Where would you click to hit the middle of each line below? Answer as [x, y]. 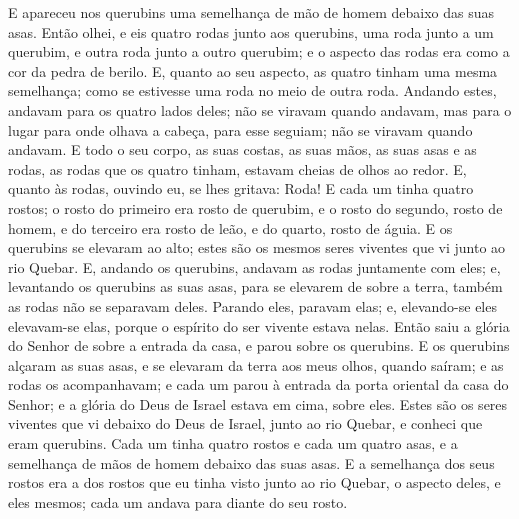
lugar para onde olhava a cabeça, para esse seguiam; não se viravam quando [240, 129]
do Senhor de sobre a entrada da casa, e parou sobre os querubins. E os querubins [259, 345]
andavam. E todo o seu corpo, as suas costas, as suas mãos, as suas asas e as [242, 149]
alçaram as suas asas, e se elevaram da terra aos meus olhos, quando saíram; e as [256, 364]
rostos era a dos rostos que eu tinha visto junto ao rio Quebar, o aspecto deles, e [254, 482]
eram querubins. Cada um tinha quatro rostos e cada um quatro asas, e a [233, 443]
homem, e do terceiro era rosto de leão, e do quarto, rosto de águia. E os [230, 227]
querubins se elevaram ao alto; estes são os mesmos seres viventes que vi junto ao [257, 247]
